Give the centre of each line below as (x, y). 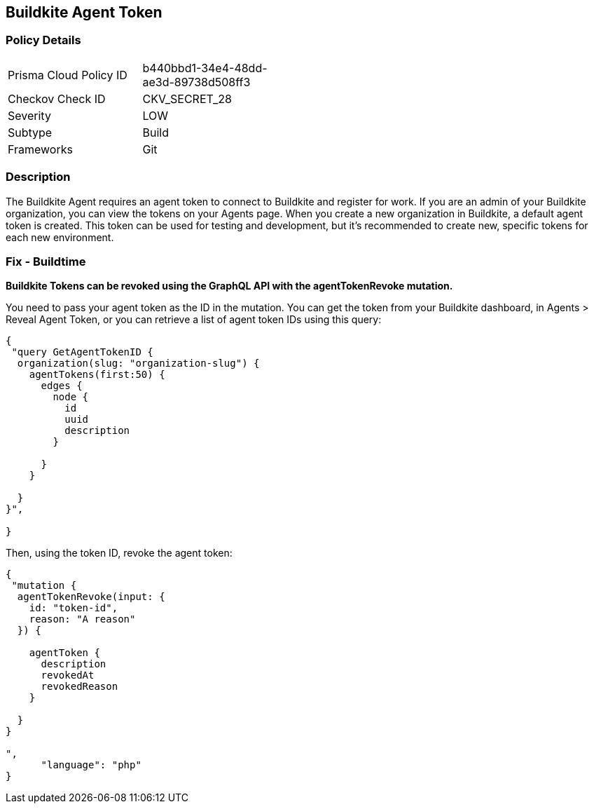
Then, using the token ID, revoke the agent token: (119, 553)
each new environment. (60, 237)
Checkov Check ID (57, 98)
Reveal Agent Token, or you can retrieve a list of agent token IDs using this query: (194, 320)
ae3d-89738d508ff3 (196, 82)
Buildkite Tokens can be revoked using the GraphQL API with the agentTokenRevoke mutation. (229, 286)
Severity (29, 115)
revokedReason (80, 687)
